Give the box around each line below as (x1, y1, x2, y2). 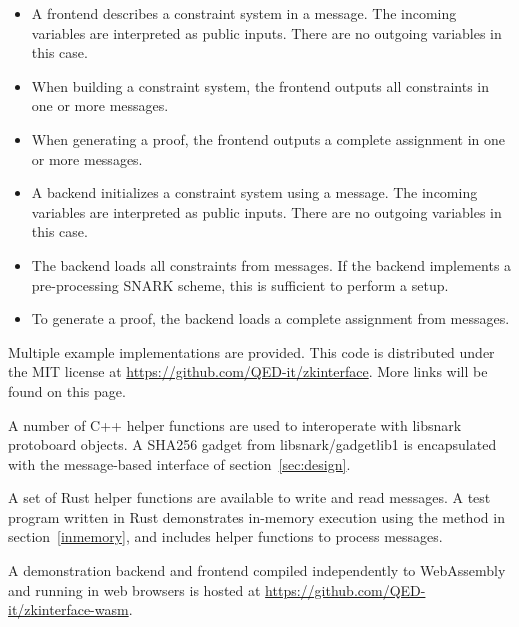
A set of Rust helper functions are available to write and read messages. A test (8, 487, 491, 508)
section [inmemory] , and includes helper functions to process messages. (8, 526, 443, 547)
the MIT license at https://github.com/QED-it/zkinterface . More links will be (8, 361, 488, 382)
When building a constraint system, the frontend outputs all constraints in (31, 75, 489, 96)
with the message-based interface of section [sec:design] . (8, 453, 351, 474)
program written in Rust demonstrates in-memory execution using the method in (8, 506, 505, 527)
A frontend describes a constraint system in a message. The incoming (31, 3, 457, 23)
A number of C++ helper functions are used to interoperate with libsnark (8, 414, 462, 435)
